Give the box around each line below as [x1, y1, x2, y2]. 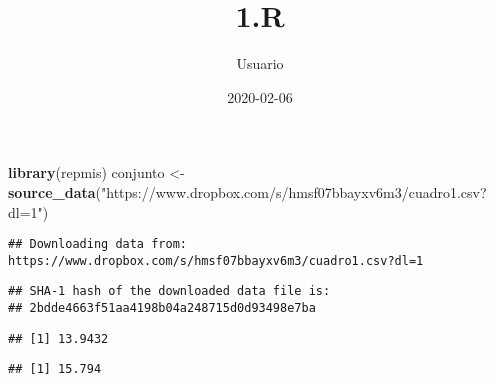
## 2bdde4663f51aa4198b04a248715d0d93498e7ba [8, 301, 316, 316]
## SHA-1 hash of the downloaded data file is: [8, 284, 331, 299]
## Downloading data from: [8, 237, 187, 252]
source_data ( [8, 181, 101, 202]
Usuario [236, 53, 284, 74]
